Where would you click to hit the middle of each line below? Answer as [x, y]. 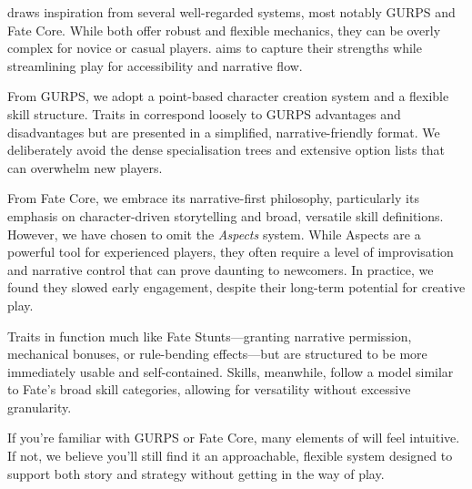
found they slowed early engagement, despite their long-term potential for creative [236, 287]
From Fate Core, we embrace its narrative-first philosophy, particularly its [213, 198]
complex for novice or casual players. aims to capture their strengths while [215, 48]
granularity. [40, 407]
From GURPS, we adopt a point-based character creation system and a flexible [228, 96]
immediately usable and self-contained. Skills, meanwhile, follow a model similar [231, 371]
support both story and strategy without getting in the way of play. [196, 473]
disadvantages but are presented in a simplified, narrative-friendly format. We [224, 132]
